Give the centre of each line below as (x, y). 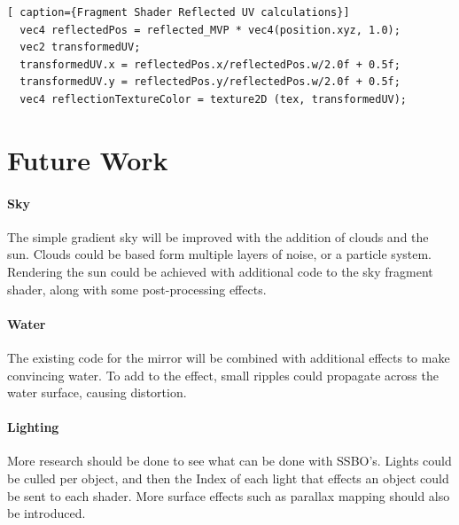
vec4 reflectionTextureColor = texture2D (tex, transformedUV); (214, 99)
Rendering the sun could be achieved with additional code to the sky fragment (220, 271)
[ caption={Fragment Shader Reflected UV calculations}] (179, 12)
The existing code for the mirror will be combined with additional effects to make (229, 357)
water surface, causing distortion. (97, 392)
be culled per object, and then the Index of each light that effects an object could (228, 478)
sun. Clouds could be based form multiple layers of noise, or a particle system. (220, 254)
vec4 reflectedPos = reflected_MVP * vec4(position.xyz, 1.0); (210, 30)
